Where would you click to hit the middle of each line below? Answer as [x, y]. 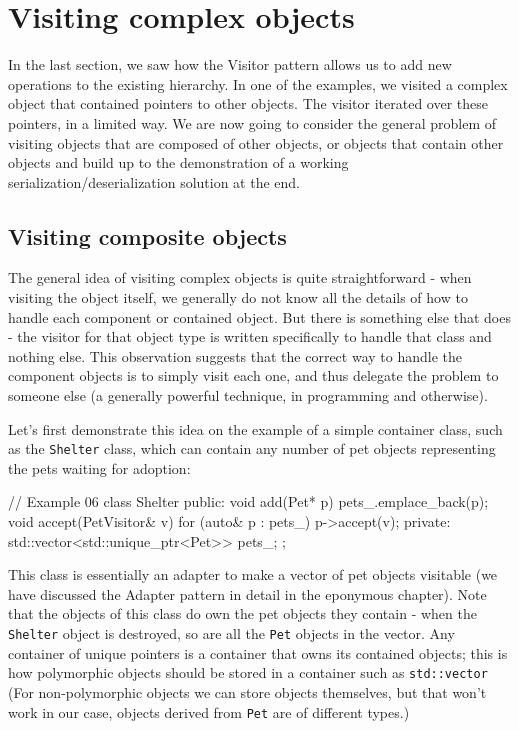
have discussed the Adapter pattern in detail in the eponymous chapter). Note [247, 593]
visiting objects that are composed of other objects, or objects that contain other [256, 142]
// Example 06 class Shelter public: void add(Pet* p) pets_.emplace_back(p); [248, 501]
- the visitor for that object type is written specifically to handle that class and [250, 336]
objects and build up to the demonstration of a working [178, 162]
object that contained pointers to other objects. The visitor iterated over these [248, 103]
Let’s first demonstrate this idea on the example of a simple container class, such [255, 428]
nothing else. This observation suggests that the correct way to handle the [235, 355]
